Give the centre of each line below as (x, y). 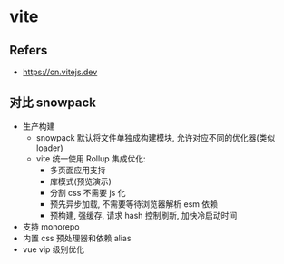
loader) (49, 148)
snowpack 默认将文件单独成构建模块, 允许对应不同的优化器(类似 (156, 137)
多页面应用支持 (78, 170)
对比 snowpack (53, 103)
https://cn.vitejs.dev (60, 72)
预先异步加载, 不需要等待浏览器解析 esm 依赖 (134, 204)
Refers (29, 50)
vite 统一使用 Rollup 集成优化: (91, 158)
